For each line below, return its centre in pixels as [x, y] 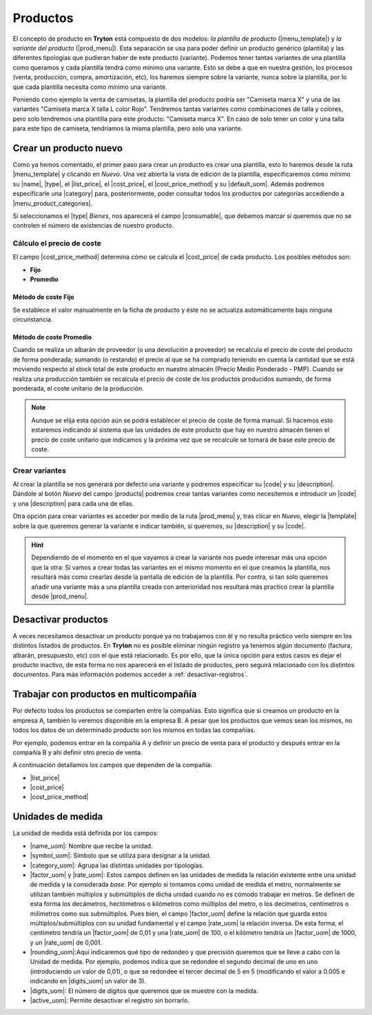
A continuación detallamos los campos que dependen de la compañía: [113, 765]
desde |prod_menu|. [60, 596]
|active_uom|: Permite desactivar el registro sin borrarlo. [110, 1001]
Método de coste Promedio [52, 337]
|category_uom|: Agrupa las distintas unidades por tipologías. [117, 865]
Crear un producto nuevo [68, 148]
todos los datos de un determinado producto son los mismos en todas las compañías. [134, 730]
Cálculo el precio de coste [57, 244]
